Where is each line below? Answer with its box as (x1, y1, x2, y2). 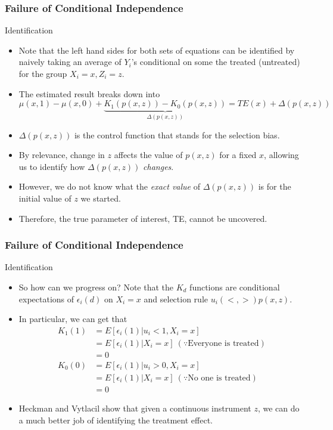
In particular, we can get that (18, 313, 127, 325)
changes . (143, 160, 174, 172)
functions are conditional (189, 281, 280, 293)
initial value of (18, 192, 71, 204)
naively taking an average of (18, 55, 122, 68)
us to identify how (18, 160, 85, 172)
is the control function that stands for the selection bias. (74, 128, 280, 141)
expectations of (18, 292, 74, 305)
